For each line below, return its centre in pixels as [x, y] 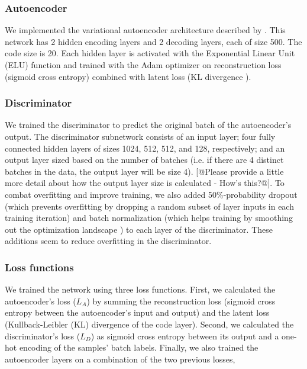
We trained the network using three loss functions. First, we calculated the [140, 289]
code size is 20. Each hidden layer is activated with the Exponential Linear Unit [150, 53]
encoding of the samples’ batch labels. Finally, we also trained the [139, 347]
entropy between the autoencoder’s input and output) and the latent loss [137, 312]
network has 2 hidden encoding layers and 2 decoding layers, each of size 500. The [153, 41]
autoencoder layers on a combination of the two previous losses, [120, 359]
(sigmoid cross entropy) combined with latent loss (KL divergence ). [128, 76]
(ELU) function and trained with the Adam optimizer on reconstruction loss [143, 65]
